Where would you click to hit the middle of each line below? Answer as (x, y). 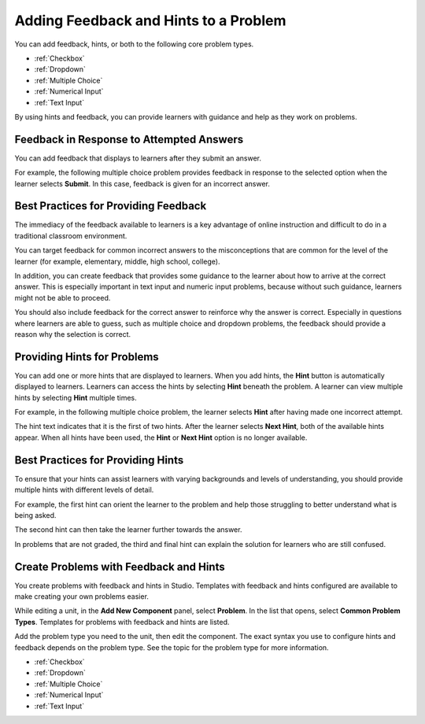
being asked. (35, 515)
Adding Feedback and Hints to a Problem (150, 20)
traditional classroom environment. (71, 235)
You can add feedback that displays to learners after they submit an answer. (138, 158)
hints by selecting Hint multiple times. (76, 397)
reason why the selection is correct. (73, 334)
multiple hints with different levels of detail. (84, 490)
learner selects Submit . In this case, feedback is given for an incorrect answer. (142, 183)
